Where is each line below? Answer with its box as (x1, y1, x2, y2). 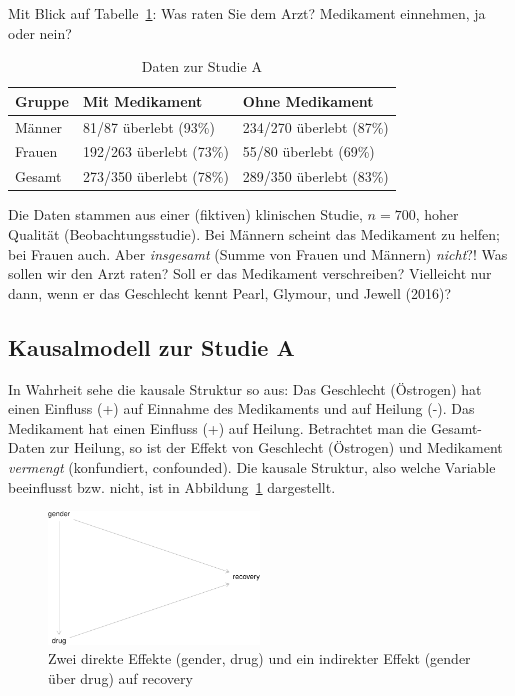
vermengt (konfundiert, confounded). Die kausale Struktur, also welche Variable (8, 456, 496, 477)
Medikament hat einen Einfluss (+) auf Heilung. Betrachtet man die (8, 417, 427, 438)
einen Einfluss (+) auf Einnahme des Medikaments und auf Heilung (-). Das (8, 398, 475, 419)
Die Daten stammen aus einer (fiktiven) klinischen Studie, (8, 204, 363, 225)
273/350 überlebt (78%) (82, 166, 229, 187)
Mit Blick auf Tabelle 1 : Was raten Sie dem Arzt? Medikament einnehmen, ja (8, 3, 486, 23)
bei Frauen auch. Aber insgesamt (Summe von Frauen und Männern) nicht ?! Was (8, 243, 508, 264)
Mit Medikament (82, 90, 203, 111)
